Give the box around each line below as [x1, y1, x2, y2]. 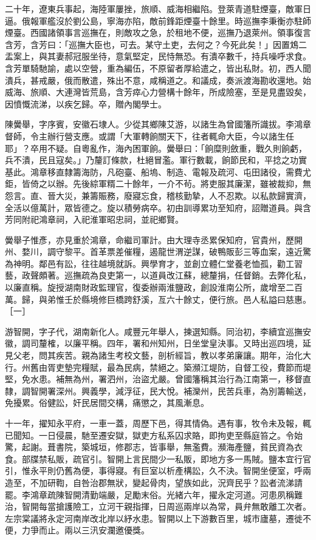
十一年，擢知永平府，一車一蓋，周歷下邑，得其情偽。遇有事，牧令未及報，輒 [5, 417, 311, 429]
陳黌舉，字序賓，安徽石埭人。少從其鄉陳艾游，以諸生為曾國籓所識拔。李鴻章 [5, 118, 311, 130]
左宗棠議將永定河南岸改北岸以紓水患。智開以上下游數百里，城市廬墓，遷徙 [5, 511, 303, 524]
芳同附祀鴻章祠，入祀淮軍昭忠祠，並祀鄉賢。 [5, 213, 184, 226]
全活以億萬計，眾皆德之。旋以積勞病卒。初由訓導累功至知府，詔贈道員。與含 [5, 201, 311, 214]
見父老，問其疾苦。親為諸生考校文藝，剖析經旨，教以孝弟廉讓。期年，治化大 [5, 349, 311, 362]
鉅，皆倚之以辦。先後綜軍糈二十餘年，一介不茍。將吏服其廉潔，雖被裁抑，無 [5, 177, 311, 190]
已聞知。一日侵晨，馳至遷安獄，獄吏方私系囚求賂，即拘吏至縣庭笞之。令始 [5, 428, 303, 441]
